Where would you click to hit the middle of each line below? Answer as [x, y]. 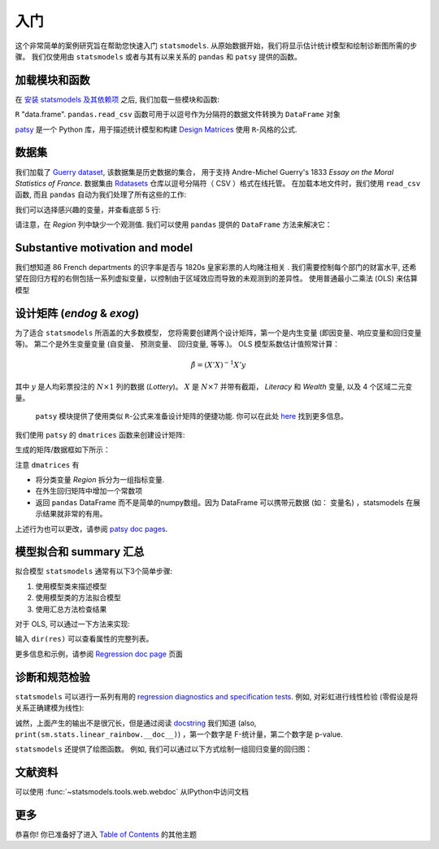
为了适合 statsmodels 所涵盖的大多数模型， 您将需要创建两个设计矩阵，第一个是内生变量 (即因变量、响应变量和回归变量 [218, 333]
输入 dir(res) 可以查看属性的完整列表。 [84, 639]
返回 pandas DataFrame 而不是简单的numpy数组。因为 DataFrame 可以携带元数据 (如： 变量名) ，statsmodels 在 [224, 502]
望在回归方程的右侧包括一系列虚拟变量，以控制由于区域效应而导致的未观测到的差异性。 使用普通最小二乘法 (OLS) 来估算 [216, 279]
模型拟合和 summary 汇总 [80, 552]
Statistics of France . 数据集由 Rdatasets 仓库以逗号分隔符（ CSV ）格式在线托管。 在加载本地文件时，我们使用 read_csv [218, 183]
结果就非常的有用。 [74, 514]
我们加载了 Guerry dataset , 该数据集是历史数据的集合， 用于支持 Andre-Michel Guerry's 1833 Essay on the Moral [204, 172]
